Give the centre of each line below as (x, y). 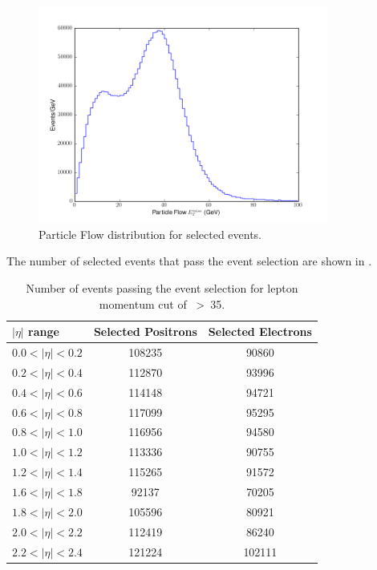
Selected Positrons (145, 331)
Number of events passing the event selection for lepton (162, 288)
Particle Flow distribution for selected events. (150, 234)
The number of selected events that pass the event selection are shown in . (189, 261)
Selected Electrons (260, 331)
